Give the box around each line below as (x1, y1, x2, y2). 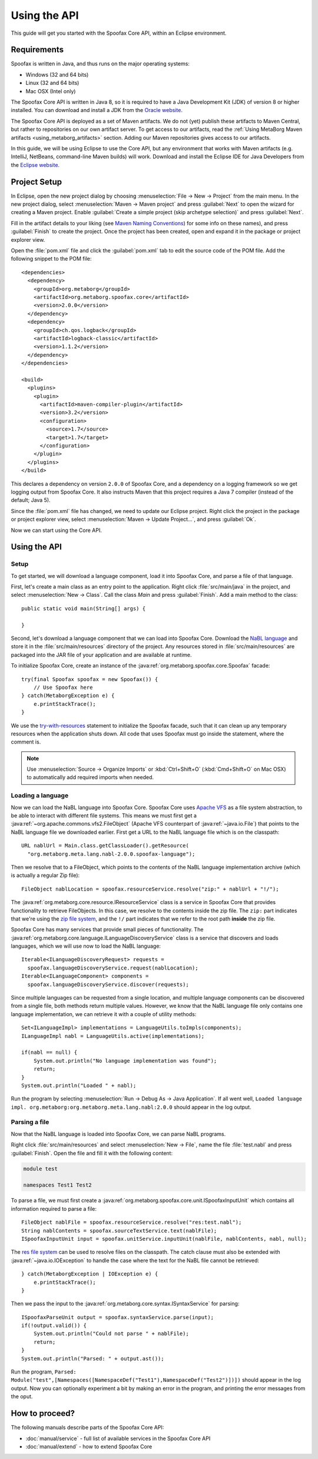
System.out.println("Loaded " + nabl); (21, 1082, 137, 1089)
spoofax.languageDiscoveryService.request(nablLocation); (27, 964, 198, 971)
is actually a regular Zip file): (11, 872, 80, 879)
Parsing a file (11, 1118, 49, 1126)
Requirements (11, 45, 64, 55)
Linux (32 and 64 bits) (25, 80, 79, 87)
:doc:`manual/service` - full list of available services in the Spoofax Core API (25, 1435, 211, 1442)
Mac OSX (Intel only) (25, 87, 76, 94)
